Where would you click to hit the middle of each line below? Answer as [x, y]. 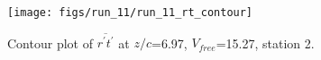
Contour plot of [50, 43]
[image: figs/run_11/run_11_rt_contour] [130, 13]
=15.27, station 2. [265, 43]
